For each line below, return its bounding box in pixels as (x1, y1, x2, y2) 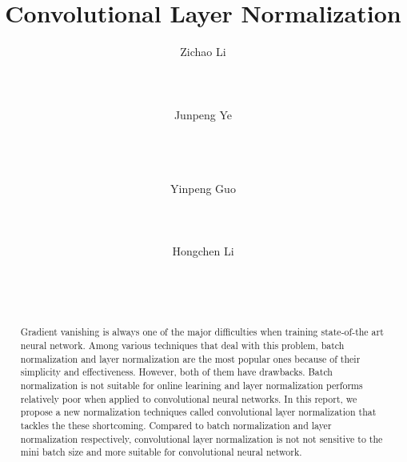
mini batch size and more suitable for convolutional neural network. (20, 445, 302, 459)
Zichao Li (180, 43, 226, 60)
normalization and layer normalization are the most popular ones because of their (20, 352, 361, 365)
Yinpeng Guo (170, 179, 236, 196)
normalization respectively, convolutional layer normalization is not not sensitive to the (20, 432, 383, 445)
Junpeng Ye (174, 106, 233, 123)
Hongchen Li (172, 243, 234, 259)
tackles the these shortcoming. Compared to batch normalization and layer (20, 419, 332, 432)
